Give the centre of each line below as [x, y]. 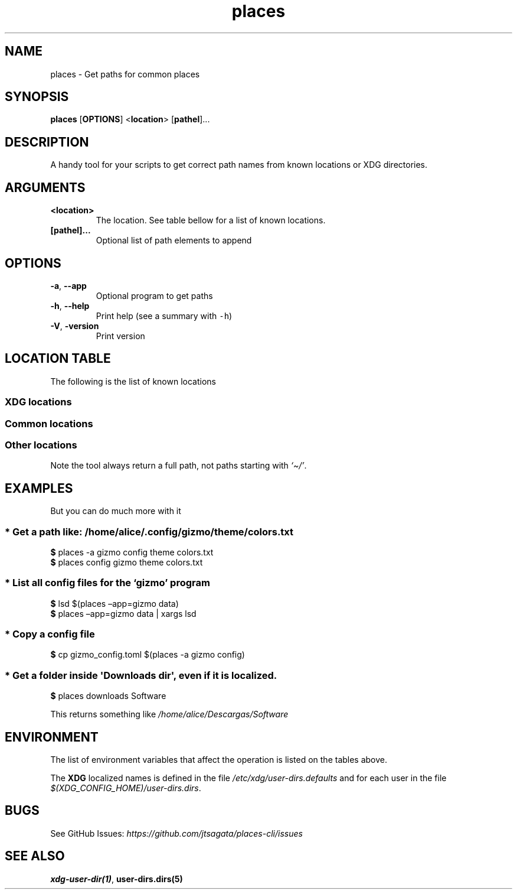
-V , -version [75, 326]
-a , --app [68, 285]
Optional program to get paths [154, 295]
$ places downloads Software [108, 696]
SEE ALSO [35, 856]
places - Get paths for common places [125, 74]
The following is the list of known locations [133, 381]
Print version [120, 336]
